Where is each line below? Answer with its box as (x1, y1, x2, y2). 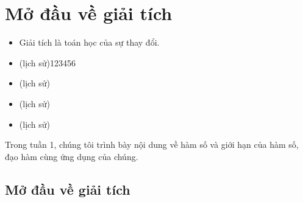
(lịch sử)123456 (19, 56, 76, 69)
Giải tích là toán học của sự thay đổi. (19, 36, 160, 49)
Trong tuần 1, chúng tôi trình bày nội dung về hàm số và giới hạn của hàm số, (5, 138, 299, 151)
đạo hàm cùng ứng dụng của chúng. (5, 150, 138, 162)
